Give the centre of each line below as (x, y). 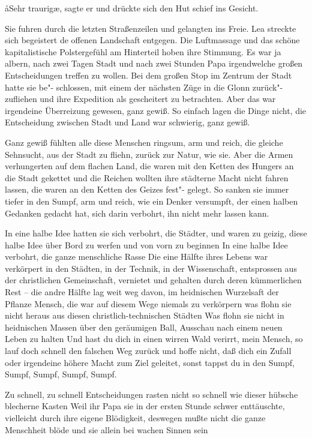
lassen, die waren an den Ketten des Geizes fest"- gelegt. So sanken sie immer (147, 189)
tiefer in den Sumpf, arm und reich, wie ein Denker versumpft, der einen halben (151, 201)
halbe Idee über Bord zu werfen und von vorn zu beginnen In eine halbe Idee (146, 244)
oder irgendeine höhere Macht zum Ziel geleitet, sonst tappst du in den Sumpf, (150, 362)
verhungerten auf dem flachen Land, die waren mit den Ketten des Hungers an (149, 166)
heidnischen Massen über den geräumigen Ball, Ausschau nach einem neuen (144, 327)
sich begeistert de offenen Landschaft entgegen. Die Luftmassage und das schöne (152, 40)
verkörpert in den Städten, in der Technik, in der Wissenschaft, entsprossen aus (151, 268)
